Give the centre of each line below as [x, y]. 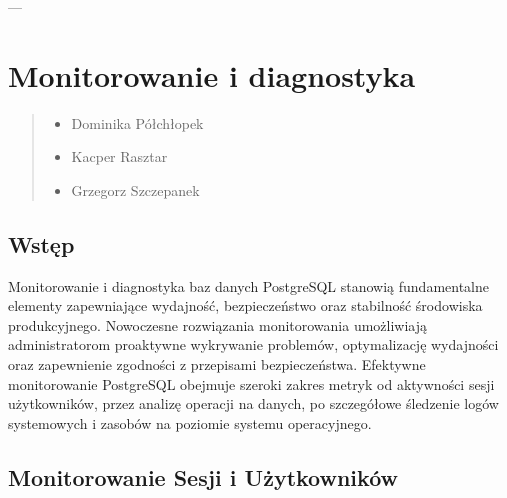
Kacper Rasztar [119, 156]
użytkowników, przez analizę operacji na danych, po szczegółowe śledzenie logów [253, 403]
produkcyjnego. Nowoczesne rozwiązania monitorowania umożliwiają [218, 324]
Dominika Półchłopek [137, 122]
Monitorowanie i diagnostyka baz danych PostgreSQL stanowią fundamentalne [249, 285]
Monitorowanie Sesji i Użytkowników [203, 476]
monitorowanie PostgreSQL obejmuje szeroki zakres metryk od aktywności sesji [251, 383]
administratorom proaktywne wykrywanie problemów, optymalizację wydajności [253, 344]
